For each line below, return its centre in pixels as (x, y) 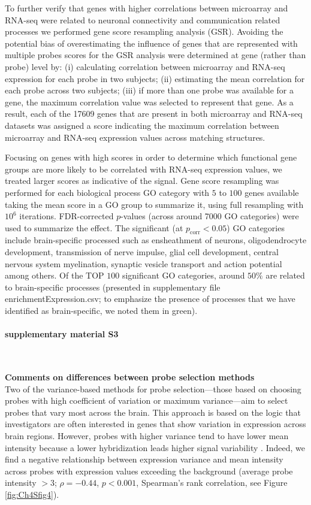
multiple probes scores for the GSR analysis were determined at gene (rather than (155, 55)
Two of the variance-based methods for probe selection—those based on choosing (153, 388)
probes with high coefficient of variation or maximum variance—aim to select (147, 400)
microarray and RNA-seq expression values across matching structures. (135, 137)
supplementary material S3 (62, 334)
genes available (272, 192)
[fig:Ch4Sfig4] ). (32, 494)
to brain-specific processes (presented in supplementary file (113, 287)
